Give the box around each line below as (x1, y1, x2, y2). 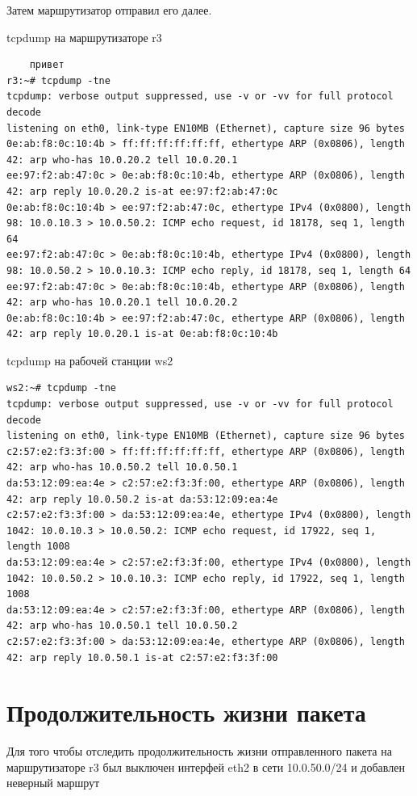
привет (29, 59, 65, 71)
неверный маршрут (6, 774, 100, 791)
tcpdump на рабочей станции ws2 (6, 352, 173, 369)
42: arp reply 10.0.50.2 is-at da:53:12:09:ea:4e (6, 493, 278, 505)
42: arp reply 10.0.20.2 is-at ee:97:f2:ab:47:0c (6, 185, 278, 197)
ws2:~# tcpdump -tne (6, 382, 117, 394)
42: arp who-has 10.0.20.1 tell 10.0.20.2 (6, 297, 238, 309)
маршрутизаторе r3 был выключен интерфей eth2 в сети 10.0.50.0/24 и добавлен (6, 758, 405, 775)
